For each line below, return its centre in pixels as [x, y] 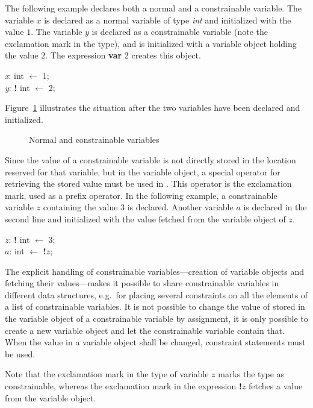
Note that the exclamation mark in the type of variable [107, 374]
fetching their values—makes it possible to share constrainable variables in [142, 283]
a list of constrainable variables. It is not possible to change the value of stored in [155, 306]
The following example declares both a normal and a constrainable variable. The [153, 8]
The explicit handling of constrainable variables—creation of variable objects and [155, 271]
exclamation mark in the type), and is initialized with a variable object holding [151, 43]
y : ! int [17, 87]
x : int [14, 75]
